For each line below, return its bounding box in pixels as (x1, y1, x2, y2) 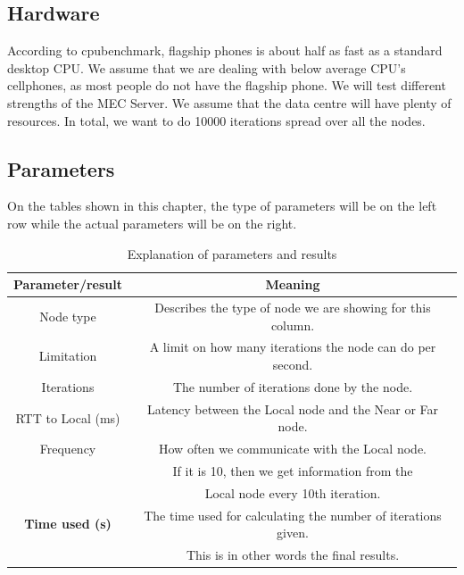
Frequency (39, 439, 96, 458)
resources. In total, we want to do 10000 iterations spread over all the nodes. (7, 111, 426, 129)
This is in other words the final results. (186, 546, 400, 564)
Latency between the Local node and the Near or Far (146, 399, 439, 418)
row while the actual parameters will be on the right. (7, 213, 297, 232)
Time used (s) (24, 514, 112, 533)
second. (272, 355, 313, 374)
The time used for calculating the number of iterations (144, 505, 442, 524)
